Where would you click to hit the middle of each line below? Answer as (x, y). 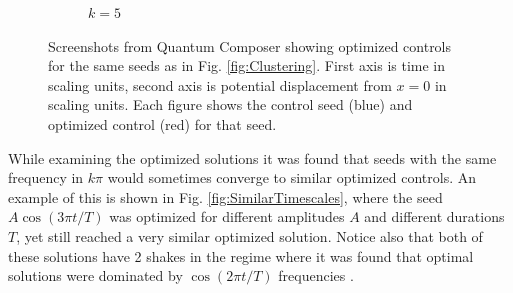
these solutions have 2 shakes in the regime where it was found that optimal (241, 255)
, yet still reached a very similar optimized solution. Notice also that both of (249, 235)
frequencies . (316, 275)
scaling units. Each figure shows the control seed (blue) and (230, 104)
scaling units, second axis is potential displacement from (220, 84)
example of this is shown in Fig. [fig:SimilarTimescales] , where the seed (225, 196)
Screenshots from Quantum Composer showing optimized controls (250, 45)
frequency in (46, 177)
